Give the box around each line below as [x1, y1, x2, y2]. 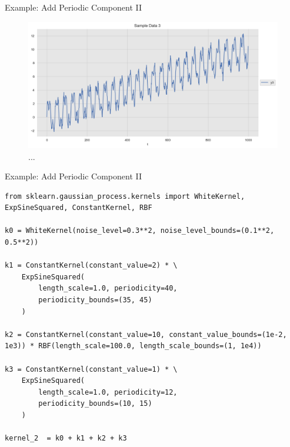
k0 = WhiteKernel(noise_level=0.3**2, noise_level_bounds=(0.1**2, [5, 226, 275, 235]
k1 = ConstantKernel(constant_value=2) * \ [5, 261, 178, 270]
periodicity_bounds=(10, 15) [38, 399, 152, 408]
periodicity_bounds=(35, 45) [38, 296, 152, 305]
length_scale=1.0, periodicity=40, [38, 284, 178, 293]
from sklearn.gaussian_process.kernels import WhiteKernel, [5, 192, 245, 201]
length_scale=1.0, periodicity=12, [38, 388, 178, 396]
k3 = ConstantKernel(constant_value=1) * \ [5, 365, 178, 373]
